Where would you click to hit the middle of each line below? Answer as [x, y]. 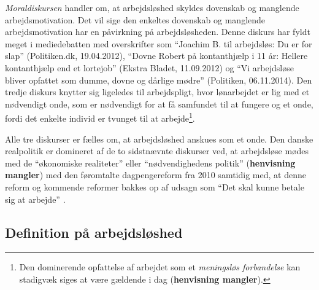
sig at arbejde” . [35, 199]
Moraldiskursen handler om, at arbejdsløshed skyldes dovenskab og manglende [152, 7]
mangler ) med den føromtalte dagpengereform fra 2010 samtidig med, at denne [156, 175]
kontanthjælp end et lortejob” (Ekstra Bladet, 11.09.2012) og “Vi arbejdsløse [149, 67]
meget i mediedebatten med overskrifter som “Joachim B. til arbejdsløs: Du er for [159, 43]
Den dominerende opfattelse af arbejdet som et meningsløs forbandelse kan [160, 267]
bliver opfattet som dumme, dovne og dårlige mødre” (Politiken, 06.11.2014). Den [159, 80]
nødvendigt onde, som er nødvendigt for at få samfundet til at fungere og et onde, [159, 104]
